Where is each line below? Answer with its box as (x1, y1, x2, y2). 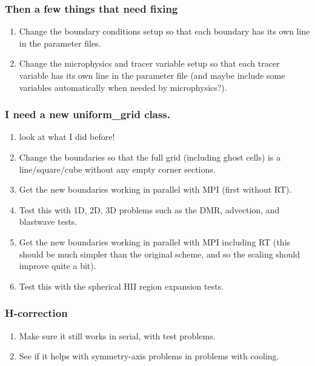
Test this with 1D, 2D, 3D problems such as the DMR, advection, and (19, 203, 280, 216)
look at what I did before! (19, 130, 115, 143)
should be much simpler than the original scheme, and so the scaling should (19, 247, 300, 260)
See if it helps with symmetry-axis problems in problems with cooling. (19, 350, 279, 362)
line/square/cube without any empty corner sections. (19, 162, 216, 175)
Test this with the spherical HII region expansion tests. (19, 279, 224, 292)
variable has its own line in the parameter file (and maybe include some (19, 69, 285, 81)
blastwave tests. (19, 215, 78, 228)
